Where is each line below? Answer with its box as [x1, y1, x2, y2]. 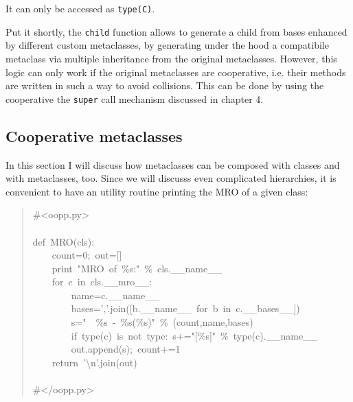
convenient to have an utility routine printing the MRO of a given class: [5, 184, 308, 198]
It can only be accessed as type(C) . [5, 1, 155, 15]
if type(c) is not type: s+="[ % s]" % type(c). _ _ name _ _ [71, 328, 318, 342]
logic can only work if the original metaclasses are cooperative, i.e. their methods [5, 64, 346, 79]
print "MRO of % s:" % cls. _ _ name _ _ [52, 261, 223, 275]
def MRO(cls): [32, 234, 95, 248]
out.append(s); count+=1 [71, 342, 181, 356]
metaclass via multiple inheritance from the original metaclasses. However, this [5, 51, 337, 65]
